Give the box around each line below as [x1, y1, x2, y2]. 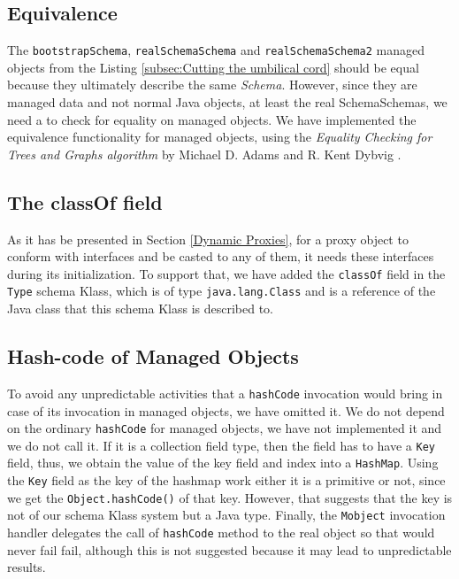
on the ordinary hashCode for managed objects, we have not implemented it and [7, 419, 442, 437]
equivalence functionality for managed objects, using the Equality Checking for [7, 127, 432, 146]
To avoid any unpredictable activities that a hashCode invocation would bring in [7, 383, 443, 402]
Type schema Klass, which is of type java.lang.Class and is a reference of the [7, 282, 436, 300]
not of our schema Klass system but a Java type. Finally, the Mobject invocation [7, 506, 446, 524]
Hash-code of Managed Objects [7, 343, 299, 370]
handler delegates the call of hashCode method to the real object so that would [7, 523, 435, 542]
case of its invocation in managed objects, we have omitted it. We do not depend [7, 401, 445, 420]
